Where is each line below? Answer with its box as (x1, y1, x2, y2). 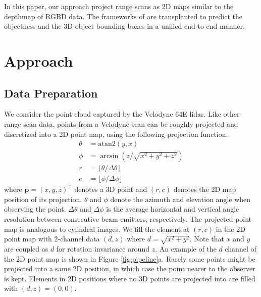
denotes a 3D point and (74, 184, 147, 194)
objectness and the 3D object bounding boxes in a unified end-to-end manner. (4, 21, 245, 31)
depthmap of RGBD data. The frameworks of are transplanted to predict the (4, 11, 242, 21)
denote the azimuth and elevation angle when (110, 193, 251, 204)
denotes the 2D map (173, 184, 236, 194)
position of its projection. (4, 193, 82, 204)
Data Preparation (4, 85, 98, 101)
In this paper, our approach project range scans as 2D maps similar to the (4, 1, 234, 11)
